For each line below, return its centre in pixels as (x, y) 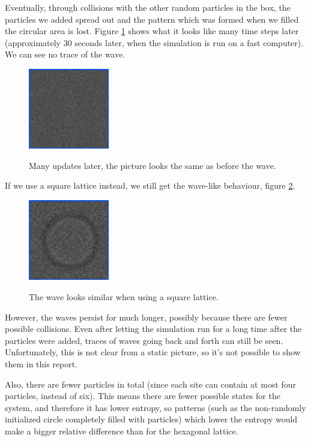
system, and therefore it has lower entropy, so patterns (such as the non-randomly (155, 407)
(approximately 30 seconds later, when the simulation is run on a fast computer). (154, 42)
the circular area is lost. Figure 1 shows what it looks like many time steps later (152, 31)
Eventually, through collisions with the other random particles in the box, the (148, 7)
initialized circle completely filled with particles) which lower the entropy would (151, 419)
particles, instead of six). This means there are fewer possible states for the (143, 396)
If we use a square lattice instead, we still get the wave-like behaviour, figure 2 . (150, 185)
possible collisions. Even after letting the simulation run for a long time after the (153, 329)
